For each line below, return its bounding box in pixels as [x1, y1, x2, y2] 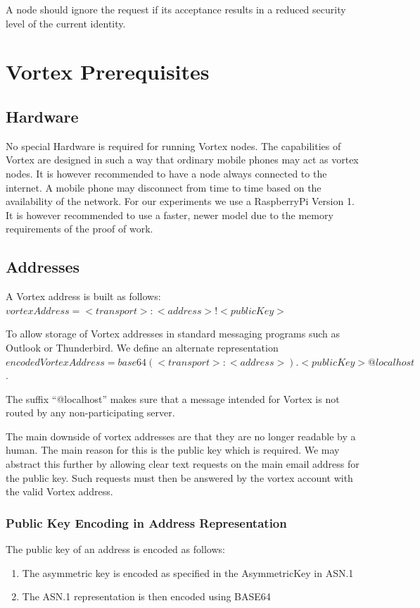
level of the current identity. [6, 15, 126, 30]
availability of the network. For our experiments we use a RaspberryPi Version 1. [6, 194, 355, 209]
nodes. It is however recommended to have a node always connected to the [6, 166, 327, 180]
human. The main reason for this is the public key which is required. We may [6, 442, 340, 457]
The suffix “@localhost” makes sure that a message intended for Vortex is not [6, 391, 340, 406]
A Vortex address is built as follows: [6, 289, 161, 304]
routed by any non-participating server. [6, 405, 175, 420]
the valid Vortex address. [6, 484, 113, 499]
